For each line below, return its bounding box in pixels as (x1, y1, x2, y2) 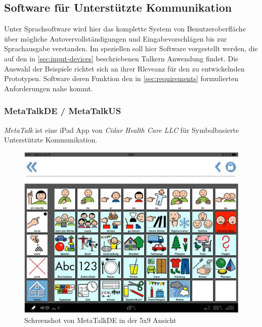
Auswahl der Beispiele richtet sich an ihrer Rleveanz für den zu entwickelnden (4, 63, 245, 74)
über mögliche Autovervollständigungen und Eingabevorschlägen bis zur (4, 33, 227, 44)
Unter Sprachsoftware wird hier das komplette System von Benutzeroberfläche (4, 23, 246, 34)
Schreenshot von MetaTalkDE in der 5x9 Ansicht (24, 314, 177, 325)
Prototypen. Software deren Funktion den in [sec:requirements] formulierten (4, 73, 239, 84)
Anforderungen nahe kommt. (4, 83, 93, 93)
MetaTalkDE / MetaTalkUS (4, 104, 121, 117)
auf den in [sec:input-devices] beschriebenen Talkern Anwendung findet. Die (4, 53, 239, 63)
